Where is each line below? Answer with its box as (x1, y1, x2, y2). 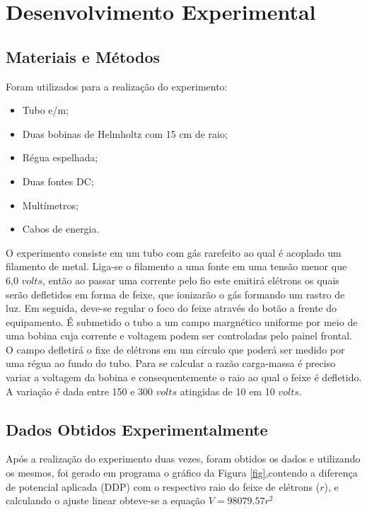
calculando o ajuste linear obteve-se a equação (6, 493, 206, 508)
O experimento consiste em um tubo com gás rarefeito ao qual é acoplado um (6, 245, 342, 260)
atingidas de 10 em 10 (180, 383, 275, 398)
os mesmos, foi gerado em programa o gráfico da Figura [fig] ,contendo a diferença (6, 465, 358, 480)
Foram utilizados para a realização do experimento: (6, 78, 228, 93)
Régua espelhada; (22, 150, 98, 165)
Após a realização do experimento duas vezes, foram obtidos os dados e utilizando (6, 451, 361, 466)
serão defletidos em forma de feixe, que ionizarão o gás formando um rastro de (6, 286, 345, 301)
